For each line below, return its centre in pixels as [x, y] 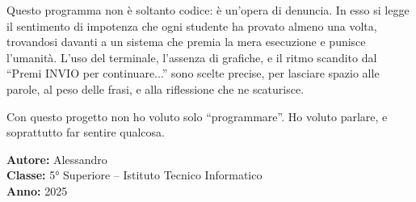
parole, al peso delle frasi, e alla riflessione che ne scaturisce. [155, 88]
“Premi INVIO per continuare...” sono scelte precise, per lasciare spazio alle [193, 73]
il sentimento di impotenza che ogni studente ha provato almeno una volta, [192, 25]
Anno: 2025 [37, 190]
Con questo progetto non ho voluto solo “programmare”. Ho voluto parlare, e [197, 116]
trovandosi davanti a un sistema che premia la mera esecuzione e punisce [186, 42]
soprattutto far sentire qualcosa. [86, 132]
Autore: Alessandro [57, 159]
